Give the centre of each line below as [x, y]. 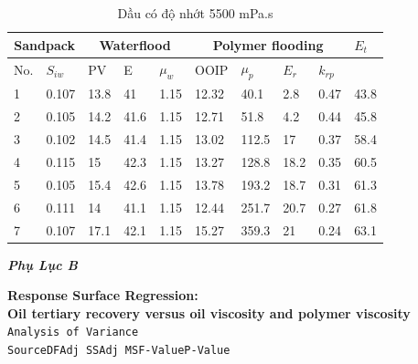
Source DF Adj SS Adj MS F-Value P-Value [119, 351]
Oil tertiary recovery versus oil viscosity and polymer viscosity [209, 312]
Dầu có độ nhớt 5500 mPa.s [195, 13]
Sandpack [44, 44]
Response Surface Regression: [103, 295]
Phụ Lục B [43, 264]
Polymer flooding [268, 44]
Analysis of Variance [73, 333]
